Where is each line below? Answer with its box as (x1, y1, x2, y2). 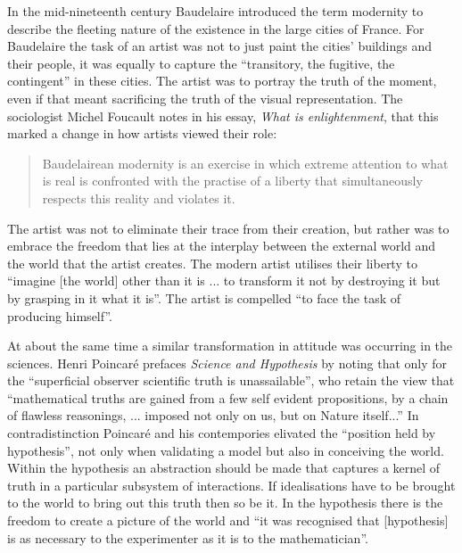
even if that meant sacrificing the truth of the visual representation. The (7, 88, 403, 107)
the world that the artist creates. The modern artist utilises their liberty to (7, 253, 417, 272)
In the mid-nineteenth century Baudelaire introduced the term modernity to (7, 2, 424, 20)
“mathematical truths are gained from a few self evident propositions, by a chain (7, 388, 449, 407)
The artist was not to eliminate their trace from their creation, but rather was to (7, 219, 450, 237)
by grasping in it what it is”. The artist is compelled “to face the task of (7, 288, 401, 307)
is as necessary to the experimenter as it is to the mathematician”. (7, 528, 368, 547)
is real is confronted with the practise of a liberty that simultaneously (42, 171, 423, 190)
